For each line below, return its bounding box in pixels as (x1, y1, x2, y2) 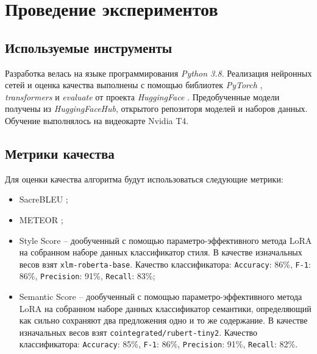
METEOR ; (19, 213, 63, 226)
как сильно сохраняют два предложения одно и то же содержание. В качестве (19, 314, 308, 327)
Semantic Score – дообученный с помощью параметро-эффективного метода (19, 290, 302, 303)
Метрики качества (5, 144, 115, 162)
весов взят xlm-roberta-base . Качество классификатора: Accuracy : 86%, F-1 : (19, 257, 311, 270)
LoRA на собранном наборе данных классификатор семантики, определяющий (19, 302, 312, 314)
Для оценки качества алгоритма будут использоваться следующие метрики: (5, 172, 283, 185)
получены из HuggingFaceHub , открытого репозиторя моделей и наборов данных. (5, 102, 308, 115)
